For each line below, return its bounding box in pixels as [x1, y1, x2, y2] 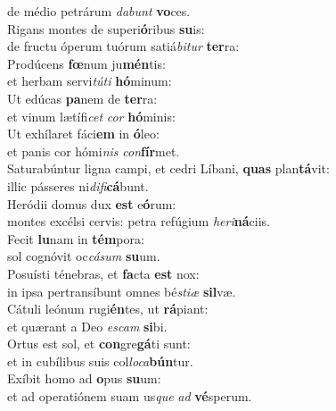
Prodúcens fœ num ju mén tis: [7, 54, 166, 72]
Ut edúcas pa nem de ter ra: [7, 88, 158, 107]
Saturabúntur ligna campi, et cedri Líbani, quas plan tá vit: [7, 159, 330, 178]
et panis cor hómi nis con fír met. [7, 141, 180, 160]
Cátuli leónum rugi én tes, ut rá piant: [7, 299, 209, 318]
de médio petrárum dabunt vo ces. [7, 2, 191, 20]
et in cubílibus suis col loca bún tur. [7, 351, 193, 370]
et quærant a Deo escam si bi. [7, 316, 168, 335]
